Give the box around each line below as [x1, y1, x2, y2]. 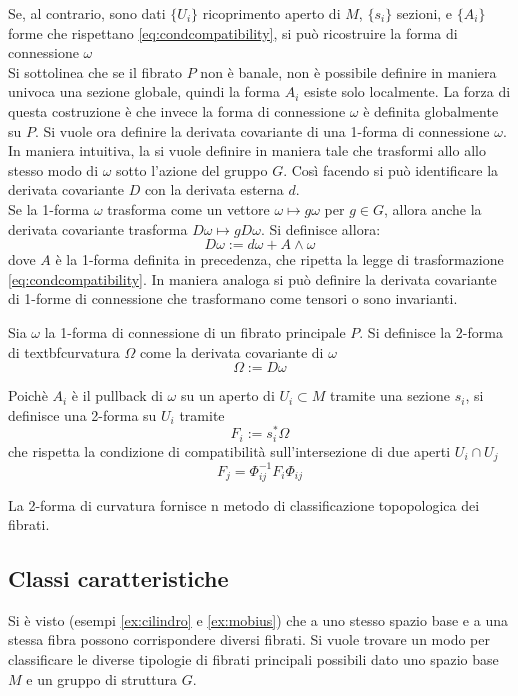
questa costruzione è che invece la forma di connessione [8, 100, 346, 121]
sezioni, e [396, 3, 453, 23]
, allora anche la [383, 198, 482, 219]
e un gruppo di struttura [26, 668, 177, 689]
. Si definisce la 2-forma [359, 321, 503, 342]
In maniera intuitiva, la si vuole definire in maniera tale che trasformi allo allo [8, 140, 486, 161]
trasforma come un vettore [107, 198, 270, 219]
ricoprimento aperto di [202, 3, 341, 23]
